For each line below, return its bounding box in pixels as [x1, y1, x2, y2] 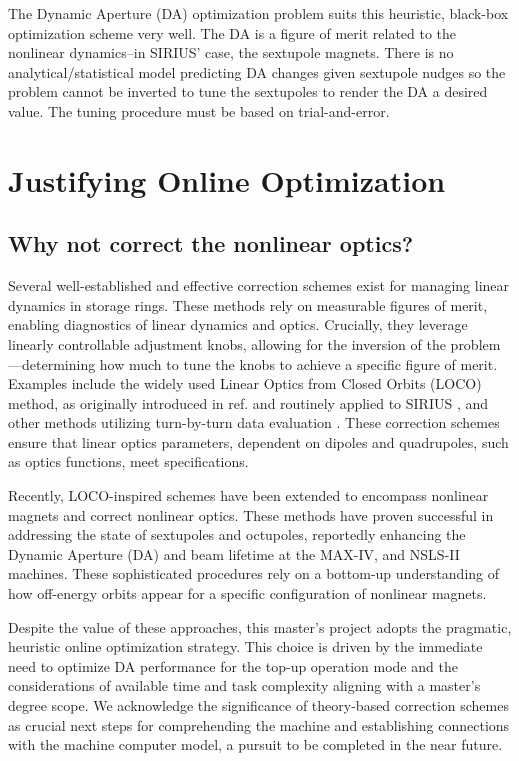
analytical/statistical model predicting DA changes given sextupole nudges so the [8, 61, 506, 82]
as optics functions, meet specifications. [8, 451, 249, 472]
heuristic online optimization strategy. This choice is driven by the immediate [8, 636, 483, 657]
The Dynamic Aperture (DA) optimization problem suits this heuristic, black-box [8, 3, 509, 23]
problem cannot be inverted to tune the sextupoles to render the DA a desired [8, 81, 488, 102]
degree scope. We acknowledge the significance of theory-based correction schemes [8, 695, 509, 716]
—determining [8, 353, 96, 374]
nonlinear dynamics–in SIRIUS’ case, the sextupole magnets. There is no [8, 42, 454, 63]
